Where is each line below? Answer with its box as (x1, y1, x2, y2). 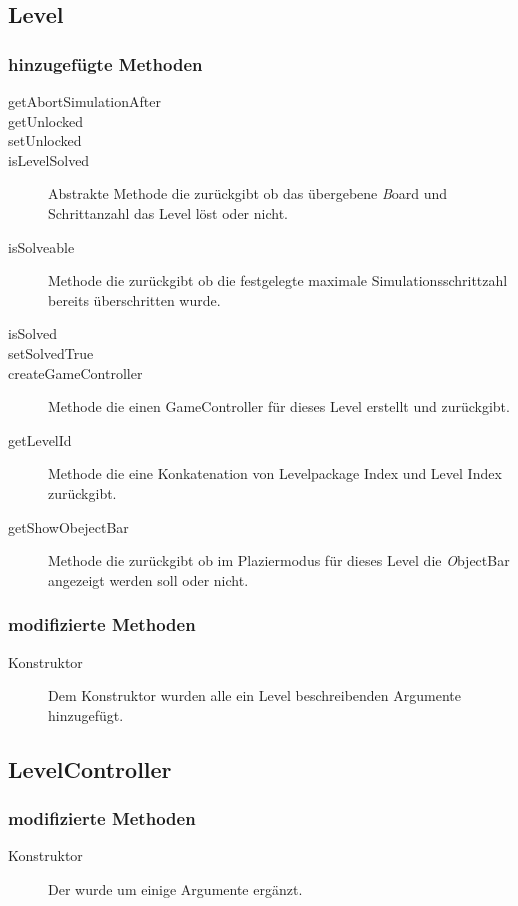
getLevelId (8, 429, 72, 450)
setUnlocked (8, 130, 82, 151)
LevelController (8, 753, 172, 784)
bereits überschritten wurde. (48, 289, 221, 310)
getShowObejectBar (8, 516, 129, 537)
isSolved (8, 323, 58, 344)
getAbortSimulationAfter (8, 91, 161, 111)
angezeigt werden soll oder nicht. (48, 569, 249, 590)
